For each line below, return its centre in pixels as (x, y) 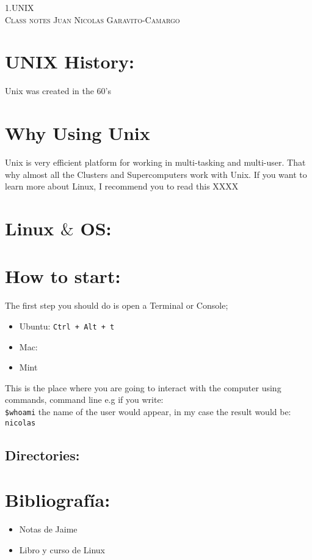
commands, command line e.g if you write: (84, 400)
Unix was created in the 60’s (58, 91)
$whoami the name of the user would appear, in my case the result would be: (148, 411)
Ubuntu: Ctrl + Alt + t (67, 326)
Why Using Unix (78, 133)
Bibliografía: (58, 500)
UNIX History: (70, 61)
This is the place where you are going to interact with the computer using (143, 387)
